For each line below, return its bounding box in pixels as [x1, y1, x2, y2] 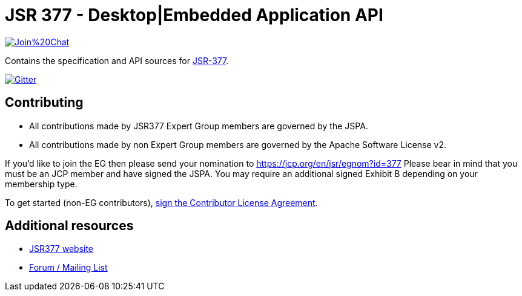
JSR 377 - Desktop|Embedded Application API [5, 5, 383, 25]
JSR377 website [29, 243, 94, 254]
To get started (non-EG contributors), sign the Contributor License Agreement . [5, 197, 318, 208]
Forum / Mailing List [29, 262, 108, 273]
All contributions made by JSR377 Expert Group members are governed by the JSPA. [29, 120, 368, 131]
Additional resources [5, 218, 134, 234]
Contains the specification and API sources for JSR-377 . [5, 55, 229, 66]
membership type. [5, 178, 78, 189]
